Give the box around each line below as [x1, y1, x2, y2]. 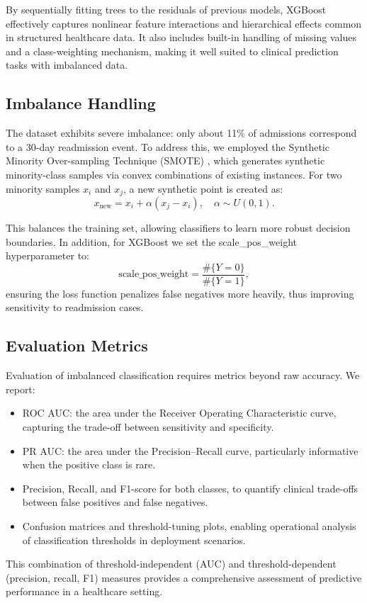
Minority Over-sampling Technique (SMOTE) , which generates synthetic [6, 153, 325, 168]
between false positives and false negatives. [22, 495, 208, 509]
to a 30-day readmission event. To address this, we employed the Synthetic [6, 139, 329, 154]
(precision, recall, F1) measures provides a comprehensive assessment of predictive [6, 570, 362, 585]
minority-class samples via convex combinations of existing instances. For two [6, 167, 342, 181]
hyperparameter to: [6, 248, 89, 263]
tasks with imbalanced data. [6, 57, 128, 72]
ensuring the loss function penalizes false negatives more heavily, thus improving [6, 286, 354, 300]
